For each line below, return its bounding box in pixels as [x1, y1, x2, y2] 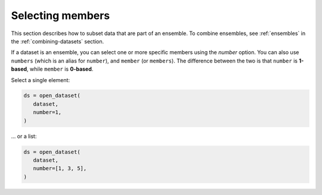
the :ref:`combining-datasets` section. [11, 37, 104, 45]
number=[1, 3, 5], [33, 165, 87, 172]
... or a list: [11, 133, 37, 140]
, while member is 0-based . [27, 65, 94, 73]
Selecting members [11, 9, 110, 22]
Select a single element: [11, 76, 70, 83]
